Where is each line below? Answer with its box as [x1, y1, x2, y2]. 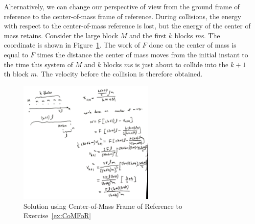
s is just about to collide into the [130, 59, 229, 69]
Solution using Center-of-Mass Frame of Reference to [23, 200, 182, 211]
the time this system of [4, 59, 73, 69]
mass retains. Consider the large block [4, 30, 118, 40]
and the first [129, 30, 166, 40]
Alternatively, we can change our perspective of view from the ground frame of [4, 1, 240, 11]
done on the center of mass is [149, 40, 236, 50]
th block [4, 69, 29, 79]
